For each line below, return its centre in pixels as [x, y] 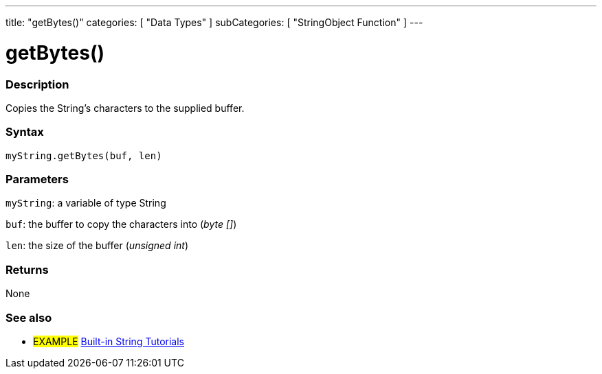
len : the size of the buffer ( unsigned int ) [97, 246]
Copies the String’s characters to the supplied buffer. [125, 108]
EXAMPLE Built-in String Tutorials [109, 341]
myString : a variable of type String [86, 203]
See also [29, 317]
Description [37, 84]
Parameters [37, 179]
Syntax [25, 132]
